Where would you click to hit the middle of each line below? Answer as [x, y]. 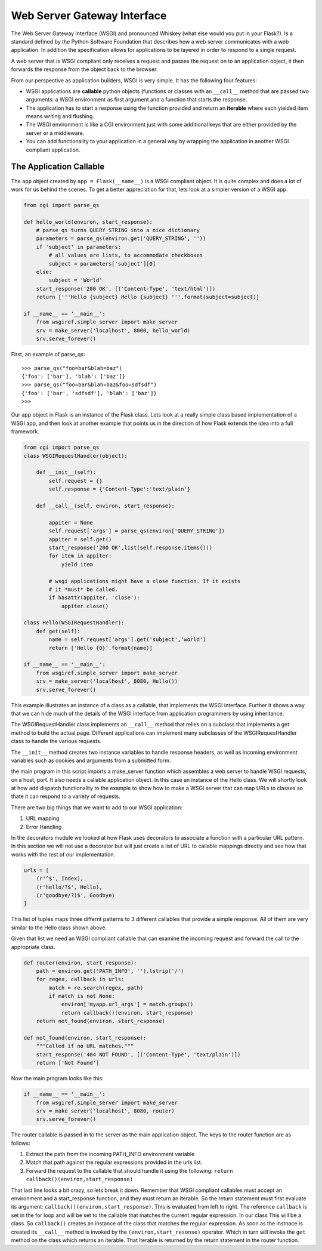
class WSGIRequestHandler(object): [75, 456]
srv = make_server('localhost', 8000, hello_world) [113, 330]
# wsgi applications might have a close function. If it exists [145, 581]
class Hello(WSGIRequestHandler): [74, 623]
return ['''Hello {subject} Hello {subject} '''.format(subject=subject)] [148, 297]
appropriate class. [33, 947]
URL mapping [43, 818]
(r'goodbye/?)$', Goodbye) [76, 895]
